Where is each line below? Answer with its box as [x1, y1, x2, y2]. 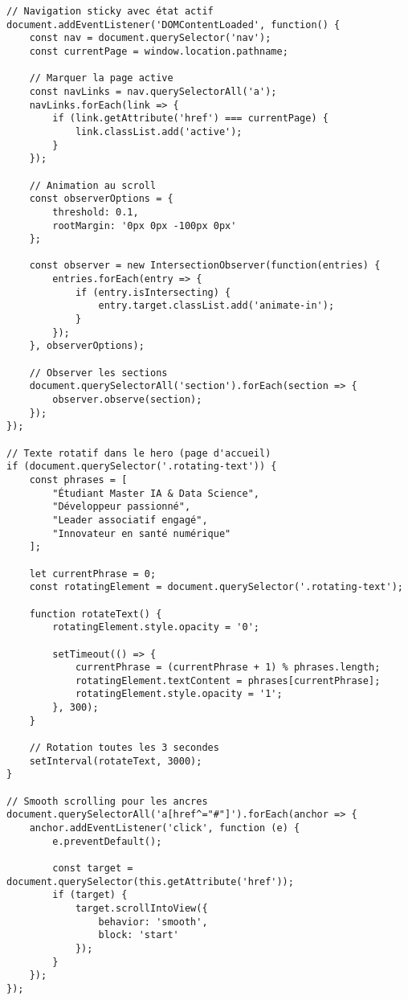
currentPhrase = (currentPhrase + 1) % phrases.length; [75, 662, 381, 674]
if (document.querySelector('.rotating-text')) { [6, 461, 277, 473]
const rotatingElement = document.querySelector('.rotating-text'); [29, 581, 403, 593]
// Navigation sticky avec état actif [6, 6, 214, 17]
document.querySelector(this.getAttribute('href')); [6, 875, 294, 887]
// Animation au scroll [29, 179, 157, 191]
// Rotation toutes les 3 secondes [29, 742, 219, 754]
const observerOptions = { [29, 193, 173, 205]
